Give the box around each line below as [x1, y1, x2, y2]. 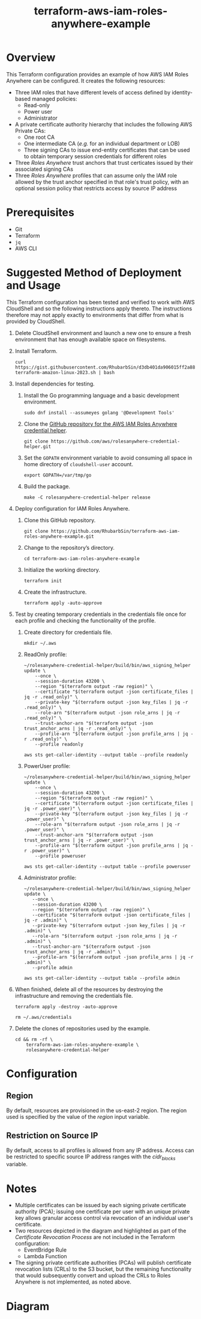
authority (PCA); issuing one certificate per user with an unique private [14, 1208, 190, 1216]
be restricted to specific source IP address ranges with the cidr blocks [6, 1153, 176, 1161]
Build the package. [23, 482, 71, 490]
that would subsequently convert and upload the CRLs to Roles [14, 1272, 171, 1279]
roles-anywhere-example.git [23, 533, 94, 540]
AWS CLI [14, 245, 37, 252]
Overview [6, 51, 56, 64]
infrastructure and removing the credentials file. [14, 992, 133, 999]
